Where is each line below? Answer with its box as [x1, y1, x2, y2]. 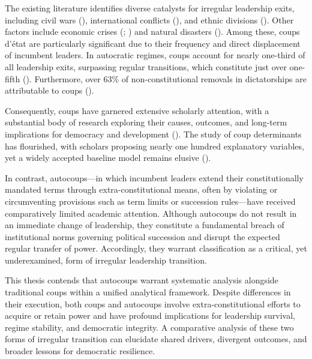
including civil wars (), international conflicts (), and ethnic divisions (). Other [5, 13, 294, 26]
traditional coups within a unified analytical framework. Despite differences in [5, 286, 291, 298]
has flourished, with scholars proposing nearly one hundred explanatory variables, [5, 139, 304, 152]
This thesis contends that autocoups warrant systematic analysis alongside [5, 274, 278, 286]
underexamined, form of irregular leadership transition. [5, 253, 207, 266]
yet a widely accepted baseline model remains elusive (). [5, 151, 211, 164]
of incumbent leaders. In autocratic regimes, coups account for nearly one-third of [5, 49, 305, 61]
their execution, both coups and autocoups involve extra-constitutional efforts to [5, 297, 301, 310]
